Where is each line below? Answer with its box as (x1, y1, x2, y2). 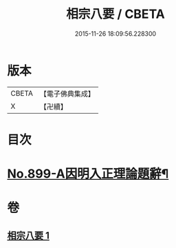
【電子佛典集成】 (39, 89, 95, 99)
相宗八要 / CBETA (66, 6, 165, 22)
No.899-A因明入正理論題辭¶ (7, 166, 169, 182)
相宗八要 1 (7, 229, 50, 241)
